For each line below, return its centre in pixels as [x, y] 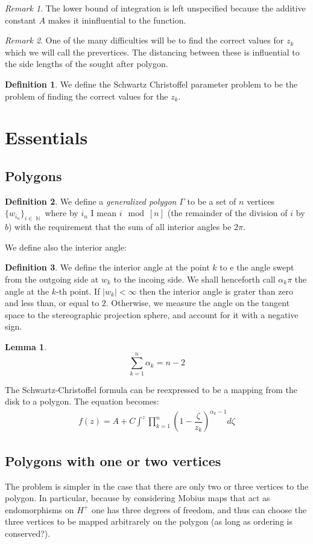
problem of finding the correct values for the [87, 96]
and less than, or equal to [52, 303]
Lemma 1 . [26, 346]
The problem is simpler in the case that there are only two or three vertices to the [157, 486]
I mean [103, 213]
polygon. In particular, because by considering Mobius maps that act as [138, 498]
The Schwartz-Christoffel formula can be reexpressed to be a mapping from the [151, 389]
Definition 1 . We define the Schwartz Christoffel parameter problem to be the [151, 84]
